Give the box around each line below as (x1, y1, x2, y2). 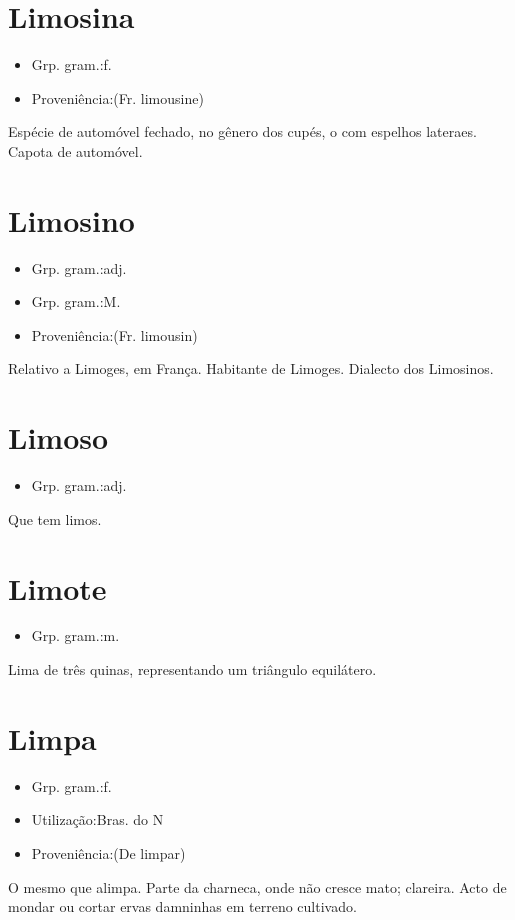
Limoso (8, 417, 109, 458)
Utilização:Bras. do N (31, 809, 164, 830)
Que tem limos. (8, 508, 102, 529)
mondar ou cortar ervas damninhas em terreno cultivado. (8, 896, 357, 917)
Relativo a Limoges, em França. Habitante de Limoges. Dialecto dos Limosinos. (8, 358, 494, 379)
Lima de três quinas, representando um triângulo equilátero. (8, 659, 377, 680)
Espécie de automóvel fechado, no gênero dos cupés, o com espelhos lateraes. (8, 121, 477, 142)
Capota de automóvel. (8, 140, 143, 161)
